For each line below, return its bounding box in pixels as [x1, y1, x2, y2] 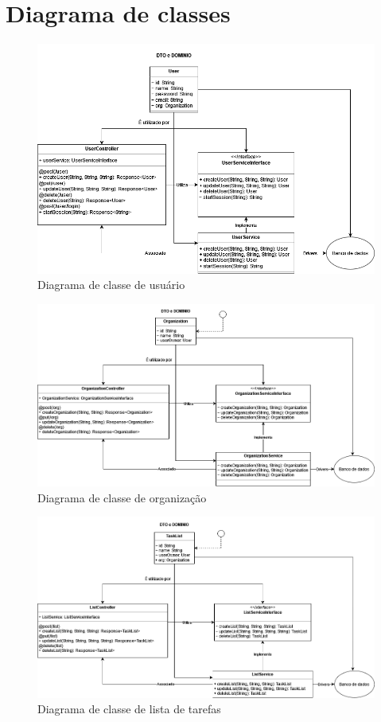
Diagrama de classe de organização [37, 489, 207, 505]
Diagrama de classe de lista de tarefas [37, 701, 221, 717]
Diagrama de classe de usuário [37, 276, 185, 293]
